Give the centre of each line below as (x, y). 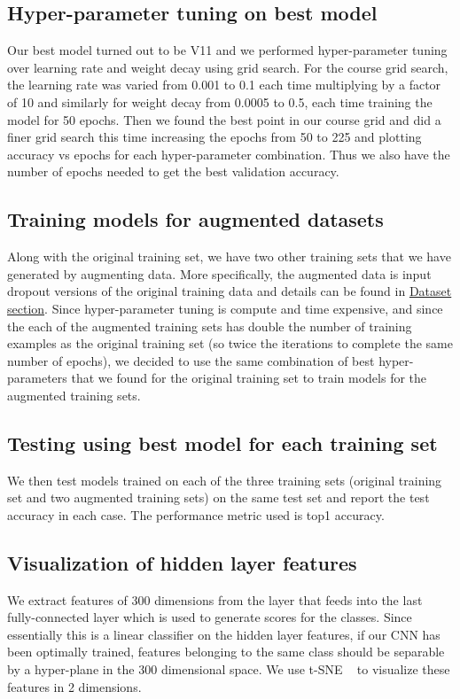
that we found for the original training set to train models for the (249, 378)
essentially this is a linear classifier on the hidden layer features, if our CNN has (224, 634)
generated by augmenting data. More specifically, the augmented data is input (219, 273)
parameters (37, 378)
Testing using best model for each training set (222, 443)
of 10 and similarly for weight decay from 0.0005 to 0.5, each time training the (220, 101)
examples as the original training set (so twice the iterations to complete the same (230, 343)
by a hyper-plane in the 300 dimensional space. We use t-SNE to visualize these (229, 669)
